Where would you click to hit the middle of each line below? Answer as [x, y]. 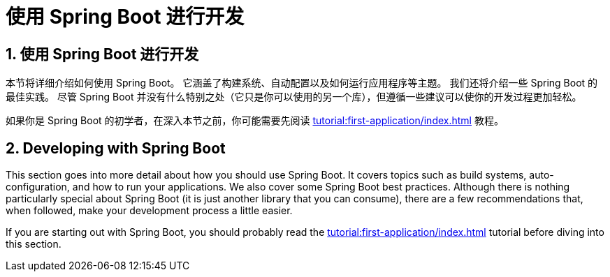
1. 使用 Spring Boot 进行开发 [102, 54]
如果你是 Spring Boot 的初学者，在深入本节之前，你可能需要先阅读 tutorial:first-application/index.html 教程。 [255, 121]
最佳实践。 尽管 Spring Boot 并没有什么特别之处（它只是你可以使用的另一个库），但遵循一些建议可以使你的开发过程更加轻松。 [294, 97]
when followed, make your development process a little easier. [149, 211]
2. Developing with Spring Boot [116, 148]
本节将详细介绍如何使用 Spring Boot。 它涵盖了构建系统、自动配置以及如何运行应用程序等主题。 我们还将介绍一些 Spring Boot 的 [302, 83]
